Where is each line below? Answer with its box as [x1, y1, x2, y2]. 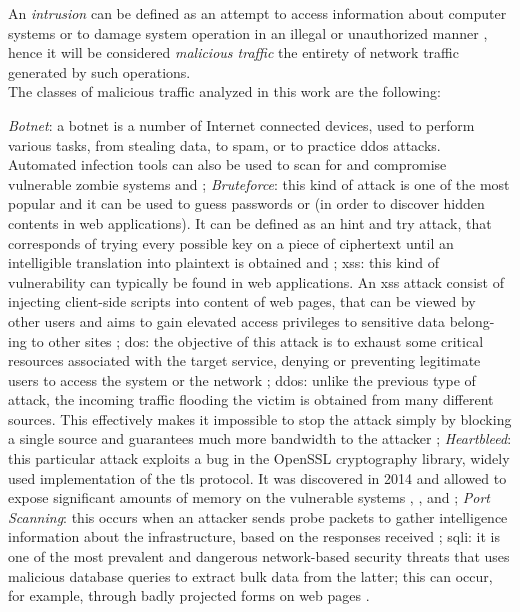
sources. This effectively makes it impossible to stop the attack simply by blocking [8, 408, 512, 429]
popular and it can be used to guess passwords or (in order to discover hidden [8, 193, 485, 214]
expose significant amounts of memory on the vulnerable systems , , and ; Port [8, 487, 490, 508]
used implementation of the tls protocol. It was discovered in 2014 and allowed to [8, 467, 507, 488]
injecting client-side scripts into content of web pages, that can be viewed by [8, 291, 476, 312]
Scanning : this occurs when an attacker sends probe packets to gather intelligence [8, 506, 508, 527]
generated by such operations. [8, 61, 191, 82]
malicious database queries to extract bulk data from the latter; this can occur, [8, 565, 493, 586]
